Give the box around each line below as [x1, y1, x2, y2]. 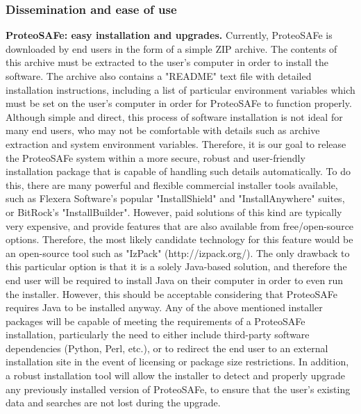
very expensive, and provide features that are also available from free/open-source [6, 218, 354, 233]
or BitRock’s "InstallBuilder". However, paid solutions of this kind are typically [6, 204, 342, 219]
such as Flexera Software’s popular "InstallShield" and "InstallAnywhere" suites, [6, 191, 345, 206]
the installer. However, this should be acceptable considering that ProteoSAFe [6, 286, 338, 301]
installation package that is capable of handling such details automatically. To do [6, 164, 351, 179]
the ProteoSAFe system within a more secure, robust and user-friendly [6, 150, 305, 165]
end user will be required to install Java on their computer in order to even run [6, 272, 344, 287]
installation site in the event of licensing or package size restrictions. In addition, [6, 354, 349, 369]
